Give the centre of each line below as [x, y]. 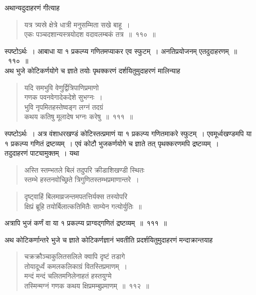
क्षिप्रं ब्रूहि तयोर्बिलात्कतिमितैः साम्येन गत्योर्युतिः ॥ [83, 206]
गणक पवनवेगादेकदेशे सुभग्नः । [63, 97]
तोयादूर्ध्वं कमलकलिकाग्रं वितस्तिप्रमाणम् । [76, 266]
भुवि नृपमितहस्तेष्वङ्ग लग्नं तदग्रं [64, 107]
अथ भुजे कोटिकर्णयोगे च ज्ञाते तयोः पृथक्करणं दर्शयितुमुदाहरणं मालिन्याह [93, 70]
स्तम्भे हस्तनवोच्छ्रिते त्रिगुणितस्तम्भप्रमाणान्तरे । [82, 179]
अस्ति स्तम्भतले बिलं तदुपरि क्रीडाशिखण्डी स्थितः [84, 169]
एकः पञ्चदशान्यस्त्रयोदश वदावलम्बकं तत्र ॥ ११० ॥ [90, 34]
